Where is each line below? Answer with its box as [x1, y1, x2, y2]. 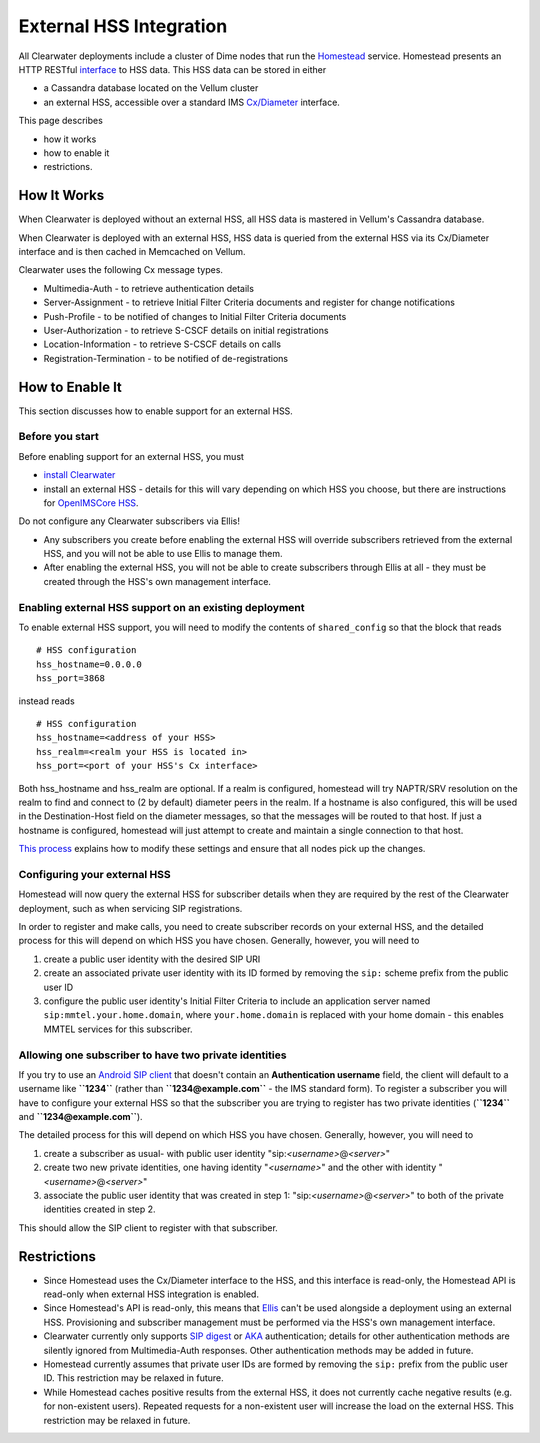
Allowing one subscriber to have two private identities [18, 1048, 287, 1062]
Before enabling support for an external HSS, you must [18, 450, 245, 462]
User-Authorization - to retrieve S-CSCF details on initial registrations [43, 324, 329, 336]
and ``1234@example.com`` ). [18, 1111, 144, 1123]
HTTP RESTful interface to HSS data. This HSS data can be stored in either [18, 63, 327, 75]
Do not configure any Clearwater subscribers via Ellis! [18, 515, 240, 527]
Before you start [18, 430, 99, 444]
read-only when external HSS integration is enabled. [43, 1288, 260, 1300]
